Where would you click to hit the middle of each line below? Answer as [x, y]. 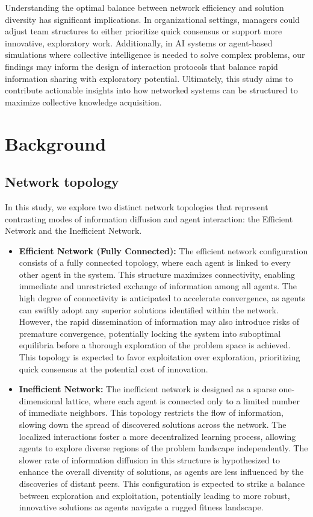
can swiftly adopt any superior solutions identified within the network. [149, 309]
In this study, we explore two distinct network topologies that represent [137, 206]
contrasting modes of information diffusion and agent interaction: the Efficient [149, 218]
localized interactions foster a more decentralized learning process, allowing [157, 436]
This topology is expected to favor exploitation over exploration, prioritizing [160, 357]
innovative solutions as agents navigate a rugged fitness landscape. [141, 507]
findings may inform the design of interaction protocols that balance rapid [141, 66]
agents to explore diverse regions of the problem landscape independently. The [163, 448]
